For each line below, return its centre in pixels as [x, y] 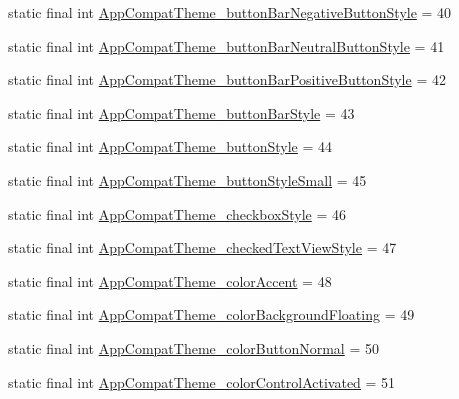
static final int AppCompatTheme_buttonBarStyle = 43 [181, 112]
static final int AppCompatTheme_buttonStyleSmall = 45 [187, 179]
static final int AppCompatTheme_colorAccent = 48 [170, 280]
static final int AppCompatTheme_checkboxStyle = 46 [177, 213]
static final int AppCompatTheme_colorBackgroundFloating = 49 [211, 314]
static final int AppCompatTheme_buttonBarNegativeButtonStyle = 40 [230, 12]
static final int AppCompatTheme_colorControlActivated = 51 [202, 381]
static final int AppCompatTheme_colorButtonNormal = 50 [193, 347]
